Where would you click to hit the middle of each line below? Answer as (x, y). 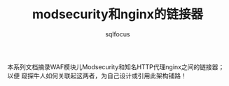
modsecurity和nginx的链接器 (118, 14)
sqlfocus (118, 34)
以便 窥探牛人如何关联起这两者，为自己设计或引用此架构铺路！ (97, 76)
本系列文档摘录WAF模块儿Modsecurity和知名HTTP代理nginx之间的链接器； (116, 66)
